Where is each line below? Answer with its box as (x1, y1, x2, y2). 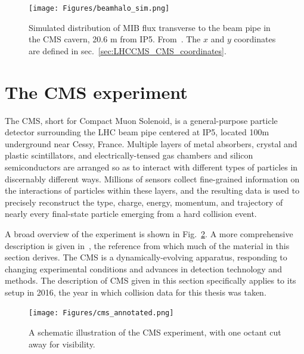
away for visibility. (29, 337, 95, 350)
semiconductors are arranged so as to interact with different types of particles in (5, 160, 298, 173)
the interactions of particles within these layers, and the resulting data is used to (5, 184, 300, 197)
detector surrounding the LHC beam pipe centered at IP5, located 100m (5, 126, 269, 138)
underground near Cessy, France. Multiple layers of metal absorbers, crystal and (5, 137, 297, 150)
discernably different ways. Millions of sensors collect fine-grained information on (5, 172, 300, 185)
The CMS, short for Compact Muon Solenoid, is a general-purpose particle (5, 114, 278, 126)
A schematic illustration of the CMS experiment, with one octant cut (29, 326, 281, 339)
